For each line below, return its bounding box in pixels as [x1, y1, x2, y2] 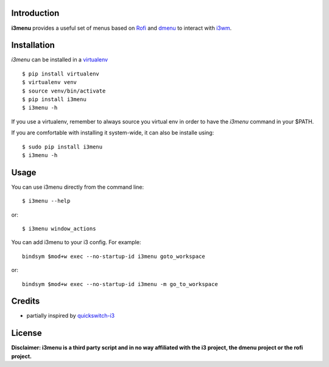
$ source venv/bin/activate [22, 87, 106, 94]
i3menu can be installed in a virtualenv [11, 56, 108, 63]
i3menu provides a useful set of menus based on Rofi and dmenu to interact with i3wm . [11, 24, 232, 32]
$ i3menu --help [22, 198, 71, 204]
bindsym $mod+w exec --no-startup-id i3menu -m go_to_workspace [22, 281, 219, 287]
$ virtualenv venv [22, 79, 77, 86]
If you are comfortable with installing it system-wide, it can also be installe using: [11, 129, 214, 136]
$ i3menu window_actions [22, 225, 96, 232]
